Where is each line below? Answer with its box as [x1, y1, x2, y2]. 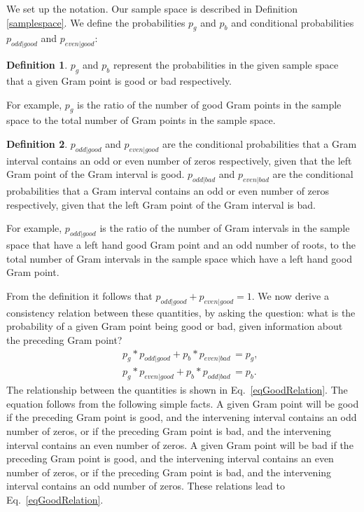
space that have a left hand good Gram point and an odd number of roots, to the [6, 237, 356, 252]
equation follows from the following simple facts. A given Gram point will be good [6, 396, 359, 410]
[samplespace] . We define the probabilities [6, 15, 185, 29]
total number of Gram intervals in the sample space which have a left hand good [6, 251, 352, 265]
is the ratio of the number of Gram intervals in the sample [99, 221, 350, 235]
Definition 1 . [6, 57, 68, 72]
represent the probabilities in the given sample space [113, 57, 339, 72]
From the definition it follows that [6, 288, 153, 303]
